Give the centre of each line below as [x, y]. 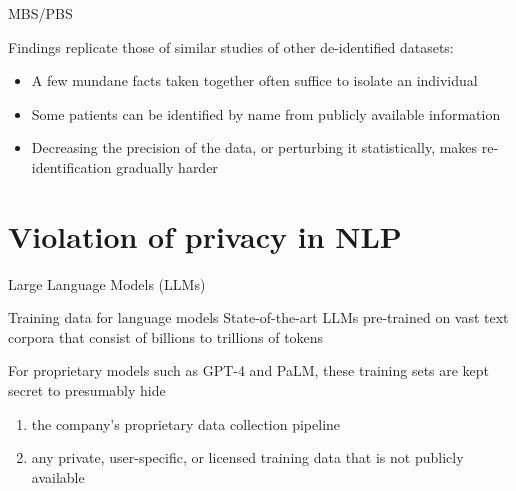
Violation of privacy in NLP [205, 235]
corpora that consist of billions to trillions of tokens [166, 336]
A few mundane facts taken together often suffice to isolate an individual [254, 80]
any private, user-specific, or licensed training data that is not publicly [247, 457]
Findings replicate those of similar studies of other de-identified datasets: [231, 46]
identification [71, 166]
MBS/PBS [40, 13]
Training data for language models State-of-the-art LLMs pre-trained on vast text [258, 317]
